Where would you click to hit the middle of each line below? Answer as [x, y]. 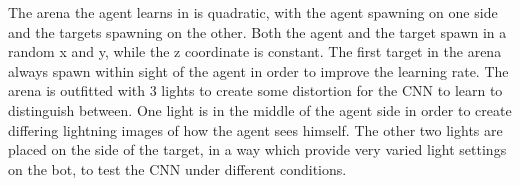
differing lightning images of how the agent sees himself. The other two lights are [255, 129]
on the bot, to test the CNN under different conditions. [177, 168]
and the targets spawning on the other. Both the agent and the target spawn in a [257, 31]
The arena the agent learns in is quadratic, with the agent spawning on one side [253, 12]
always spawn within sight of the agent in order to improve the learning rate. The [258, 70]
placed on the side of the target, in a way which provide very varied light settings [257, 149]
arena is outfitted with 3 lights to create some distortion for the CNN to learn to [255, 90]
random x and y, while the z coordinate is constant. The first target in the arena [255, 51]
